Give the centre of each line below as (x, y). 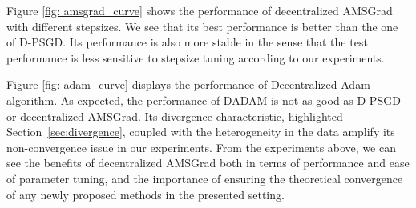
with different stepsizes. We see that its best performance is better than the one (202, 26)
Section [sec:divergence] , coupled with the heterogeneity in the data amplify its (201, 132)
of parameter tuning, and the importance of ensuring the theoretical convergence (205, 178)
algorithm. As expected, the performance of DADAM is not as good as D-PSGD (204, 100)
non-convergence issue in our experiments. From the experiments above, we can (201, 147)
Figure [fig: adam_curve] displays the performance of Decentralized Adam (188, 84)
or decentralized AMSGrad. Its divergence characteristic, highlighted (175, 116)
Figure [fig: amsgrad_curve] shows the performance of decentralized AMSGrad (200, 10)
